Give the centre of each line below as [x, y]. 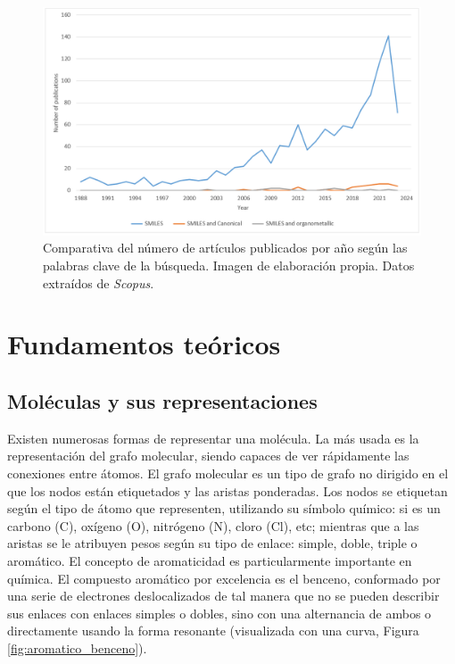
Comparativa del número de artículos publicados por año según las [225, 248]
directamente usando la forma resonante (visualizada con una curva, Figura [213, 631]
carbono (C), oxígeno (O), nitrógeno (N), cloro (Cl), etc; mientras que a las [213, 525]
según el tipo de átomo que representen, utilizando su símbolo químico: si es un [224, 508]
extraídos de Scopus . [99, 282]
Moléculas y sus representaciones [162, 401]
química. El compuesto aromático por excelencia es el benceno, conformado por [224, 578]
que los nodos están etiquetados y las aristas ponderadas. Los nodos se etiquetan [227, 490]
